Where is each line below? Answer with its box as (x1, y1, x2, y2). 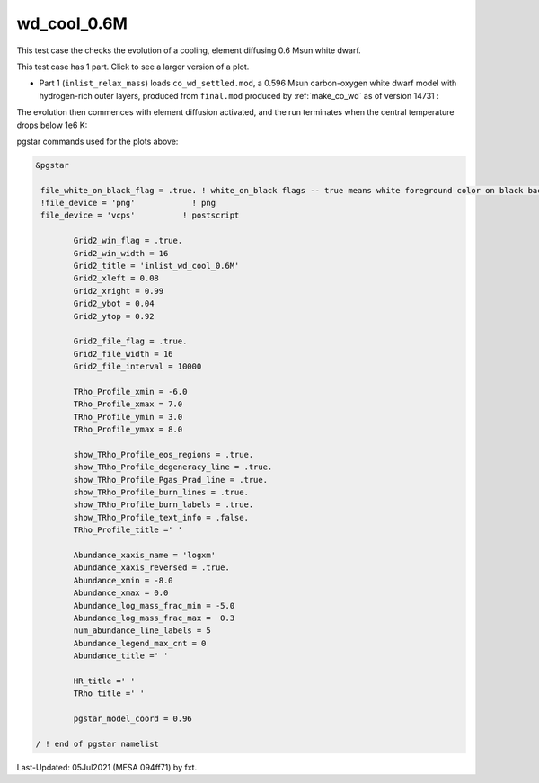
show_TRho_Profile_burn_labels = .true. (73, 500, 254, 510)
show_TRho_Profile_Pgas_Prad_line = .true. (73, 475, 269, 485)
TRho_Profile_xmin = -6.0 (73, 387, 188, 396)
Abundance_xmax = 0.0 (73, 588, 169, 598)
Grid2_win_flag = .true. (73, 236, 183, 246)
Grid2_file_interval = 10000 (73, 361, 202, 372)
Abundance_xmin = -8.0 (73, 575, 174, 585)
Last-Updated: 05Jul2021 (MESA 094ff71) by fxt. (16, 761, 198, 772)
